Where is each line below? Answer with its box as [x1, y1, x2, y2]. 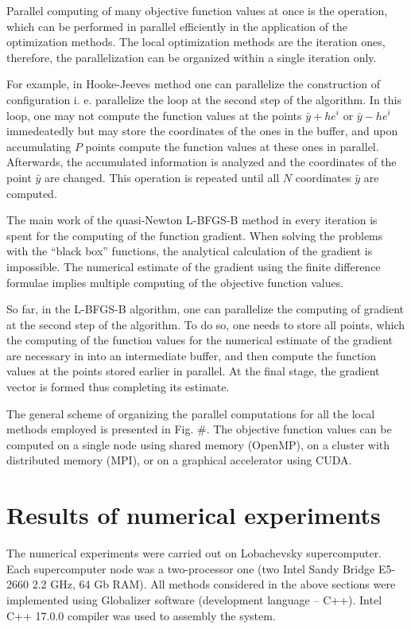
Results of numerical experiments [6, 499, 381, 531]
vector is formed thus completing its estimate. [6, 379, 230, 395]
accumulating [6, 138, 72, 154]
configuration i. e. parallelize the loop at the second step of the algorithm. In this [6, 91, 401, 107]
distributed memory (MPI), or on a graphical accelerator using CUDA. [6, 452, 352, 468]
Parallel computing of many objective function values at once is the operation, [6, 2, 388, 18]
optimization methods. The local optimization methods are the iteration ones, [6, 33, 386, 50]
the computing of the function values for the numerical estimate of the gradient [6, 332, 393, 348]
